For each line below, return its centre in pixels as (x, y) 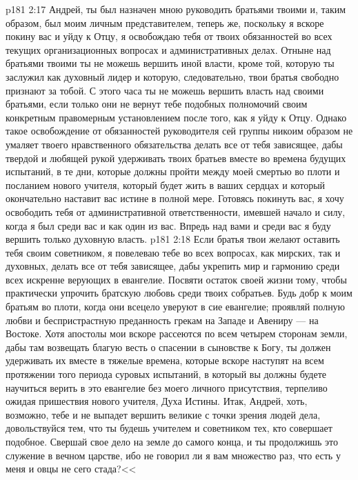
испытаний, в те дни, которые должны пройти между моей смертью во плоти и (173, 171)
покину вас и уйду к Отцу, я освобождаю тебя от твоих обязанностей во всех (169, 36)
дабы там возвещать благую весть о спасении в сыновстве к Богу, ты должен (168, 347)
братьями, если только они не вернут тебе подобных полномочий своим (157, 104)
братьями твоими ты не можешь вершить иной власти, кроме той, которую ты (170, 63)
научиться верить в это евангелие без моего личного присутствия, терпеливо (167, 387)
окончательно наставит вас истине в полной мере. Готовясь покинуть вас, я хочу (175, 198)
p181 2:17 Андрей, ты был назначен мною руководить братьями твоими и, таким (176, 9)
